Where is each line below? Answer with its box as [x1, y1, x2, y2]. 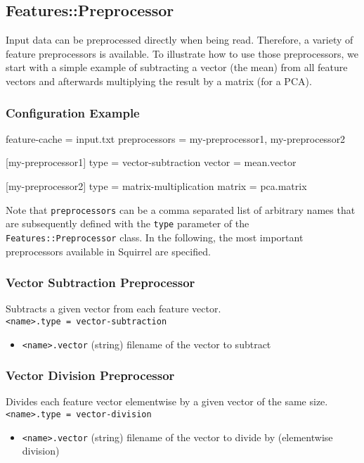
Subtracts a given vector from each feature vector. [6, 301, 221, 316]
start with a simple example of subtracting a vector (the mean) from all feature [6, 60, 348, 75]
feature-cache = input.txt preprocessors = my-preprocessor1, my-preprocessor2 [6, 131, 346, 146]
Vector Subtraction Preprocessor [6, 274, 195, 291]
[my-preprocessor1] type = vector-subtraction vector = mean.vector [6, 155, 297, 170]
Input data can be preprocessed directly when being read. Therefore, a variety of [6, 32, 353, 47]
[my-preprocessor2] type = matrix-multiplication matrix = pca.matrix [6, 178, 307, 193]
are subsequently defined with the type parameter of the [6, 216, 249, 231]
